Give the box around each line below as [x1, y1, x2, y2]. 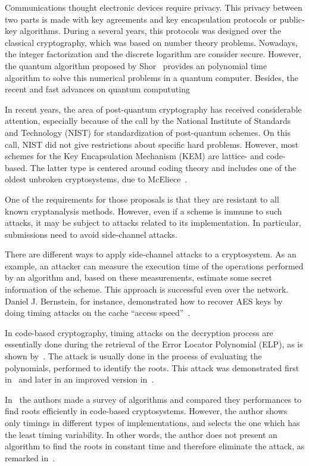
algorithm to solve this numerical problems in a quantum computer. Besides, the [5, 71, 299, 83]
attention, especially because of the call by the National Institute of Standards [5, 114, 291, 127]
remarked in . [5, 451, 55, 464]
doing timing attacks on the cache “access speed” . [5, 306, 191, 319]
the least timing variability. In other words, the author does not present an [5, 428, 277, 440]
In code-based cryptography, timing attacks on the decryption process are [5, 326, 273, 338]
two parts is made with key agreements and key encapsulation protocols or [5, 13, 277, 25]
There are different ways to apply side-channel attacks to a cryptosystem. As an [5, 248, 296, 260]
